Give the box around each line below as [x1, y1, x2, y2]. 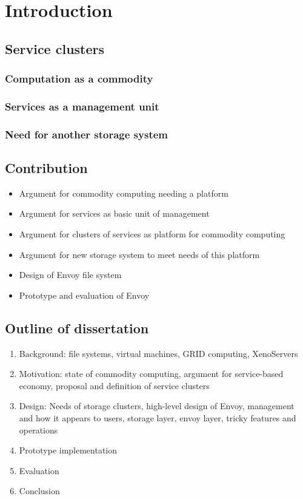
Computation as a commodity [5, 71, 153, 86]
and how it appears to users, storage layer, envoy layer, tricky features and [19, 412, 296, 424]
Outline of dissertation [5, 318, 149, 337]
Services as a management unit [5, 98, 159, 114]
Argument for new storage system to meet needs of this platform [19, 248, 260, 260]
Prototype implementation [19, 444, 118, 457]
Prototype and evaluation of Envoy [19, 288, 150, 301]
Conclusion [19, 484, 60, 497]
